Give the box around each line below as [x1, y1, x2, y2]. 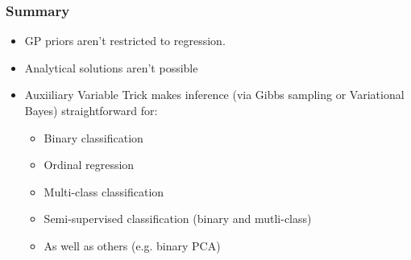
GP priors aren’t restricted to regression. [24, 32, 226, 49]
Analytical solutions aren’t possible [24, 59, 198, 76]
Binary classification [44, 129, 143, 146]
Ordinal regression [44, 156, 135, 173]
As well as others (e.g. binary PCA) [44, 237, 221, 254]
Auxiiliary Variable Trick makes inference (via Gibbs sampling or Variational [24, 86, 405, 103]
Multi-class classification [44, 183, 164, 200]
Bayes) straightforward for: [24, 102, 158, 118]
